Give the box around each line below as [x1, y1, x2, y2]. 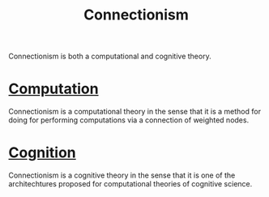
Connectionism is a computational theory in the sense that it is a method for [8, 107, 262, 117]
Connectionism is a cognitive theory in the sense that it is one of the [8, 170, 236, 180]
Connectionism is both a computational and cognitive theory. [8, 51, 212, 62]
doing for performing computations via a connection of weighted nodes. [8, 115, 250, 125]
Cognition [8, 143, 77, 162]
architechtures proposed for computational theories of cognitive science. [8, 179, 253, 189]
